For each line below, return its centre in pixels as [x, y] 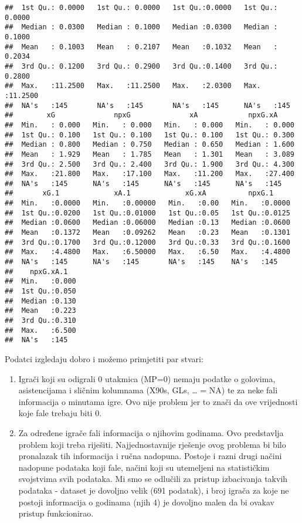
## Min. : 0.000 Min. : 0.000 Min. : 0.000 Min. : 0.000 [150, 125]
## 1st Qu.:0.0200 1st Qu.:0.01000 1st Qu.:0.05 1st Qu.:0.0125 [147, 213]
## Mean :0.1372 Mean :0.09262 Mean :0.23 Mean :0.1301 [147, 233]
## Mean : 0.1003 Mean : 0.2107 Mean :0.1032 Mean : [141, 47]
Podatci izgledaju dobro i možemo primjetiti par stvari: [104, 358]
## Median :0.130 [40, 301]
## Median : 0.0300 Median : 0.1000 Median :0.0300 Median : [141, 27]
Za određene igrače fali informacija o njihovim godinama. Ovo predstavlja [151, 432]
